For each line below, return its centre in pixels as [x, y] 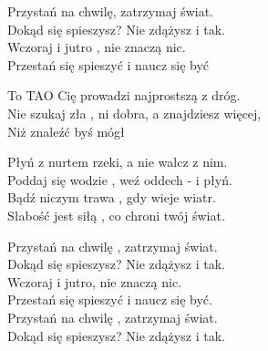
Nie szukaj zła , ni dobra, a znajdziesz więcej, [134, 113]
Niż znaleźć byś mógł [66, 131]
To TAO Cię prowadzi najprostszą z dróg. [124, 95]
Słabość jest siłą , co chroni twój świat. [116, 215]
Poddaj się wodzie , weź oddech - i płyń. [120, 179]
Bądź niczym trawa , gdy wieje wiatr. [112, 197]
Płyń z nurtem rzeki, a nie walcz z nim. [118, 162]
